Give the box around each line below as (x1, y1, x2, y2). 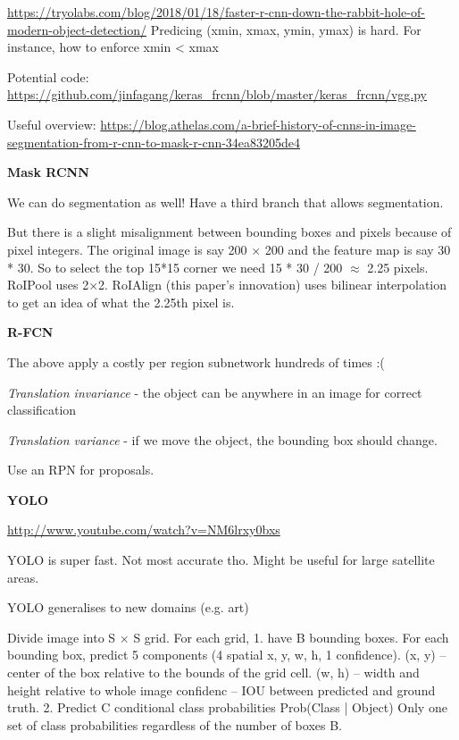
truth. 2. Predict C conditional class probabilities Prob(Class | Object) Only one (7, 698, 447, 717)
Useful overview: (7, 114, 96, 133)
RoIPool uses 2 (7, 275, 89, 294)
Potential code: (7, 67, 89, 86)
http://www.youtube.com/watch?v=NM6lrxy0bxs (7, 520, 280, 539)
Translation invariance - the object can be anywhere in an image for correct (7, 383, 422, 401)
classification (7, 400, 77, 419)
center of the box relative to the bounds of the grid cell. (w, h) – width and (7, 663, 420, 682)
